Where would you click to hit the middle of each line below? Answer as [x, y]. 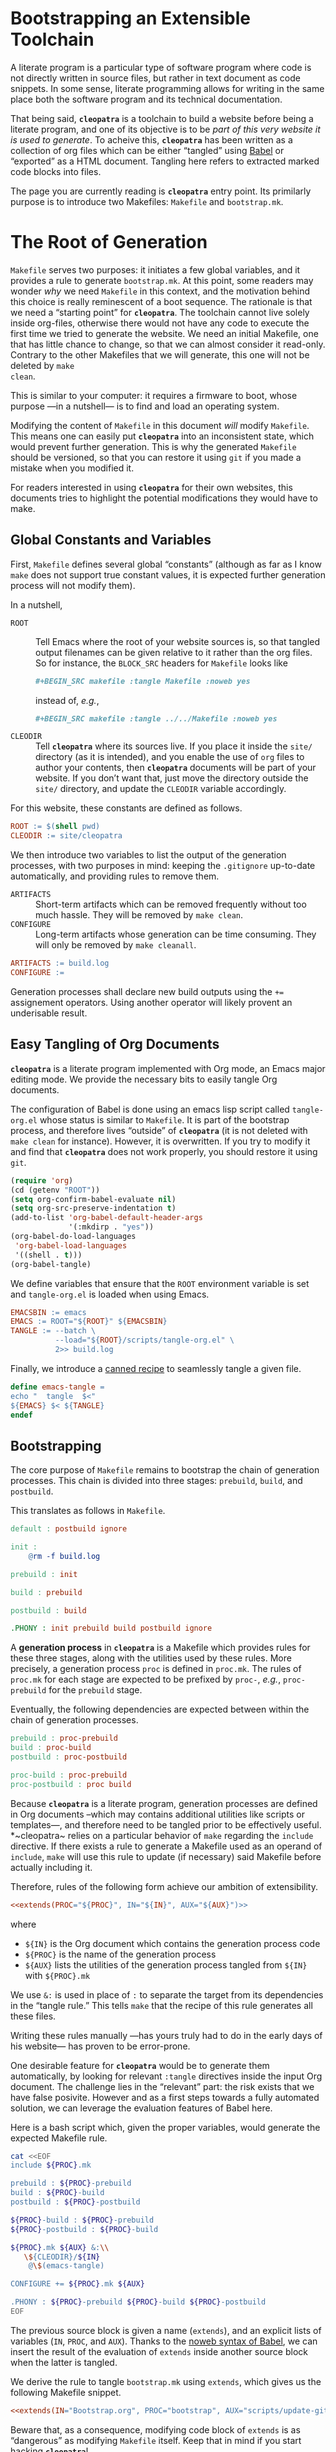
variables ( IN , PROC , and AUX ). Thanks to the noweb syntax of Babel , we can [164, 2341]
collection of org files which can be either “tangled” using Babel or [147, 150]
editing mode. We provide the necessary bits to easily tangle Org [144, 1079]
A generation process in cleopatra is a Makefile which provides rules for [160, 1648]
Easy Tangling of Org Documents [115, 1044]
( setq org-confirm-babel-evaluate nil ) [93, 1199]
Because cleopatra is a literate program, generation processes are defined [164, 1803]
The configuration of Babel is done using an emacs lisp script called [150, 1109]
